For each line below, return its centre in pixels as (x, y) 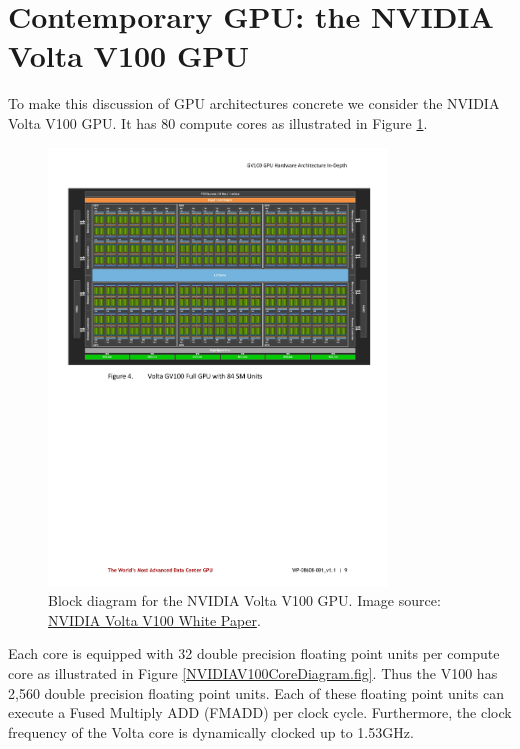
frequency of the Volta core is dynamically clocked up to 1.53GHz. (211, 731)
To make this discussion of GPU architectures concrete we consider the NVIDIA (254, 103)
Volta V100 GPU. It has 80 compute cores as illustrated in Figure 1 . (218, 122)
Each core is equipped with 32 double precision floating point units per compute (254, 653)
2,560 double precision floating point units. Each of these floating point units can (256, 692)
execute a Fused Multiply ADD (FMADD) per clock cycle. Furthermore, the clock (260, 712)
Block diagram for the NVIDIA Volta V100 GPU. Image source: (244, 600)
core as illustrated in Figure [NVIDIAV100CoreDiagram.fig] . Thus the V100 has (253, 672)
